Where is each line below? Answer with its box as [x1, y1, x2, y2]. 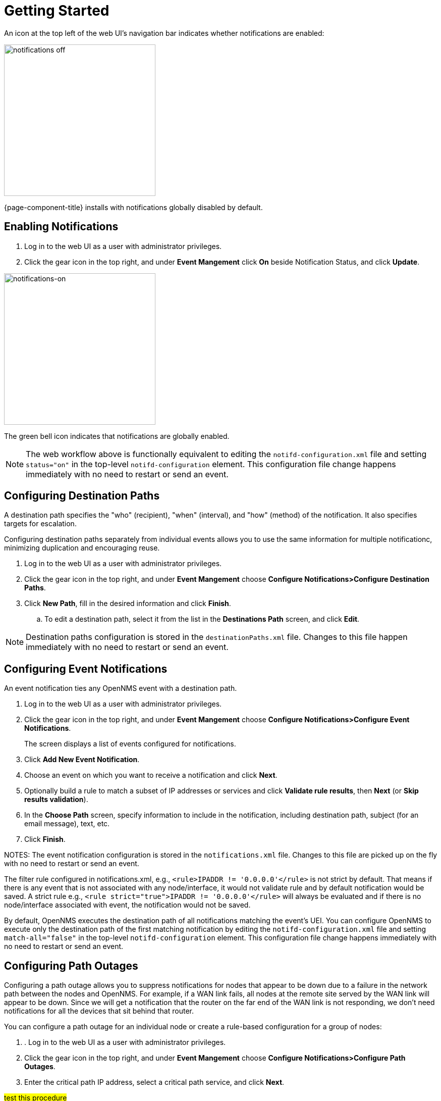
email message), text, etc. [24, 819, 110, 828]
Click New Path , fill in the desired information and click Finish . [24, 599, 231, 608]
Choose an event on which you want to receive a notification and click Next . [24, 771, 278, 780]
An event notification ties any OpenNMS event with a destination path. [4, 684, 237, 693]
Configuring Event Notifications [4, 662, 168, 675]
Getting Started [4, 2, 109, 19]
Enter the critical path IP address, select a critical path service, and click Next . [24, 1078, 285, 1087]
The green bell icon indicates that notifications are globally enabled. [4, 431, 230, 440]
